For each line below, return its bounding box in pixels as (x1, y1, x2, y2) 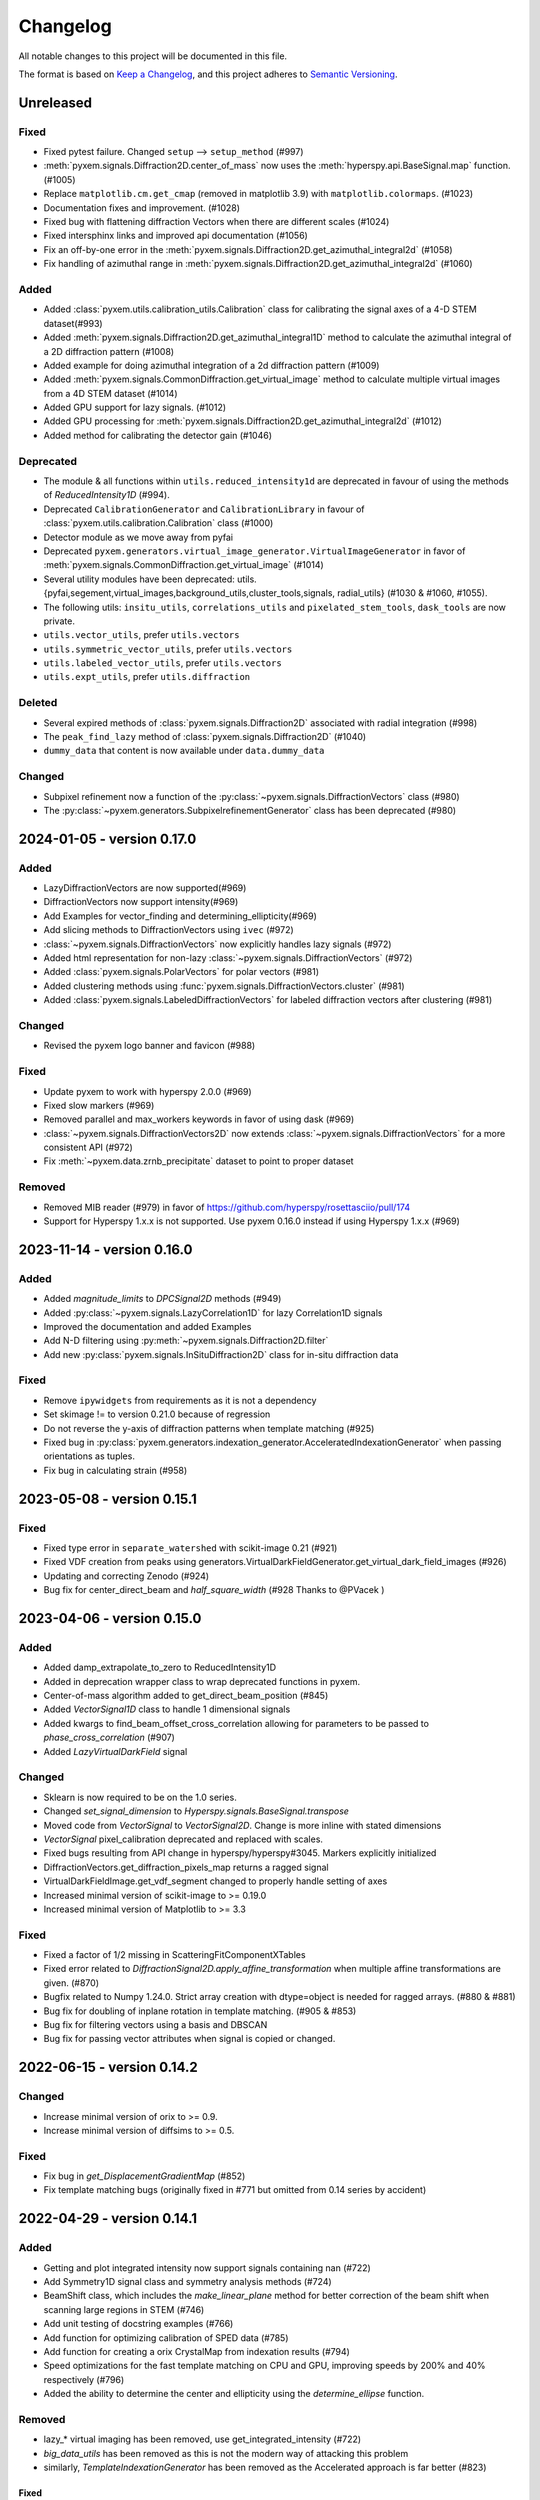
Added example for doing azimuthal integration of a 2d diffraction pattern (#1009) (43, 359, 380, 371)
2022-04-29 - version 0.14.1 (18, 2210, 198, 2227)
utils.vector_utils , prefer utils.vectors (43, 629, 240, 641)
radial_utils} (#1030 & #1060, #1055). (336, 587, 488, 599)
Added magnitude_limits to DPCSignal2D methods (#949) (43, 1293, 282, 1305)
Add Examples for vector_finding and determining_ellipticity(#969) (43, 910, 317, 922)
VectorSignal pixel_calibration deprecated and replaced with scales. (43, 1833, 324, 1845)
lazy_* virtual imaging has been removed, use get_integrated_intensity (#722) (43, 2433, 362, 2445)
